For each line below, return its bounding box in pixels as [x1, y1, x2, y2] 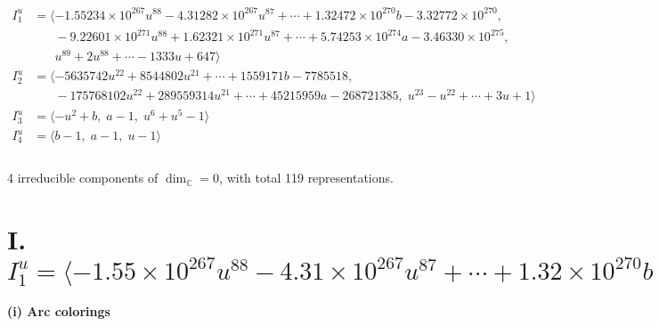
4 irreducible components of [7, 168, 159, 187]
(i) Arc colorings [7, 301, 110, 320]
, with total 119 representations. [219, 168, 394, 187]
